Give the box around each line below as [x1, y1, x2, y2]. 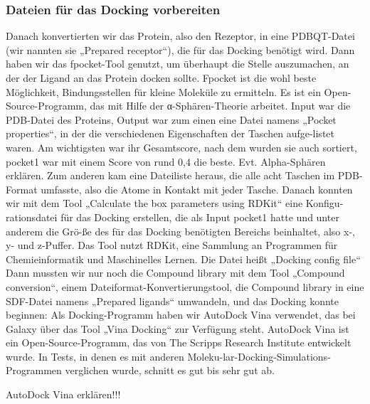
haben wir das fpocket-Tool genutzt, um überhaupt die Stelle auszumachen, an [6, 56, 349, 71]
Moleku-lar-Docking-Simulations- [187, 349, 331, 363]
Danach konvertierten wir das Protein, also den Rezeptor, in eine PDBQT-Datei [6, 28, 355, 43]
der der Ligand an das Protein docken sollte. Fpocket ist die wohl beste [6, 70, 317, 85]
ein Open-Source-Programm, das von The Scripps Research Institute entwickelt [6, 335, 351, 350]
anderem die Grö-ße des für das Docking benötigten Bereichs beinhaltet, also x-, [6, 223, 355, 238]
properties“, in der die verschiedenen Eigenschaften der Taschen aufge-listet [6, 126, 334, 141]
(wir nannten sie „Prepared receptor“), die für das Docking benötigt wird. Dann [6, 42, 355, 57]
